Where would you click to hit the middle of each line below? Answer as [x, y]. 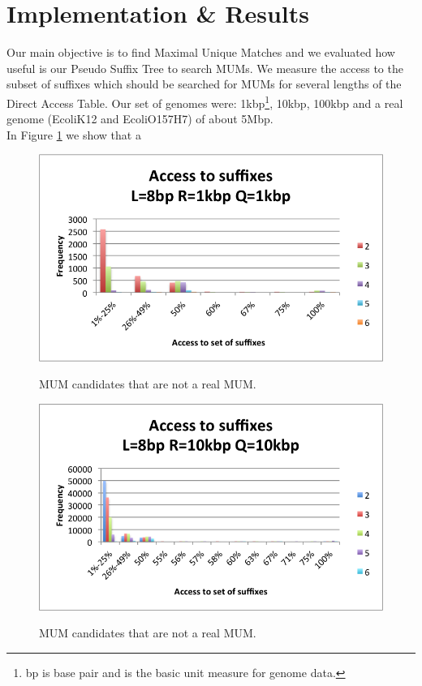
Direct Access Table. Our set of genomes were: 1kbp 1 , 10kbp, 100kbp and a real [205, 101]
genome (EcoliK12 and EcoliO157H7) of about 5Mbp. [140, 119]
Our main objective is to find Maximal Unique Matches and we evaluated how [201, 52]
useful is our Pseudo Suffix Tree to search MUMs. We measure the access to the [205, 68]
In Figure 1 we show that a [74, 134]
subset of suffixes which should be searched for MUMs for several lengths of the [204, 84]
